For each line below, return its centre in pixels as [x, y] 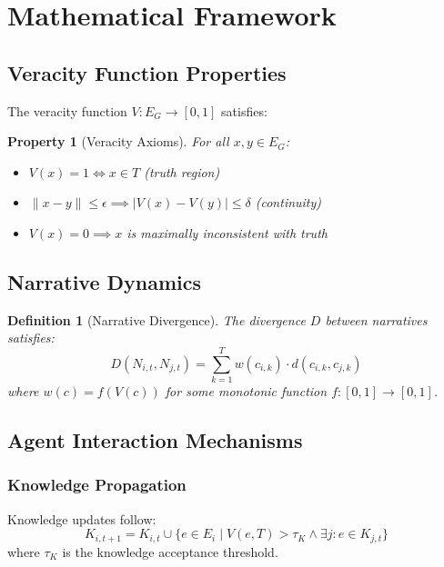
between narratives [376, 319]
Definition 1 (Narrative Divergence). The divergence [156, 319]
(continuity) [288, 202]
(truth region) [182, 171]
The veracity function [67, 110]
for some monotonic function [246, 391]
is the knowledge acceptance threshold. [170, 551]
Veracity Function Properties [147, 72]
